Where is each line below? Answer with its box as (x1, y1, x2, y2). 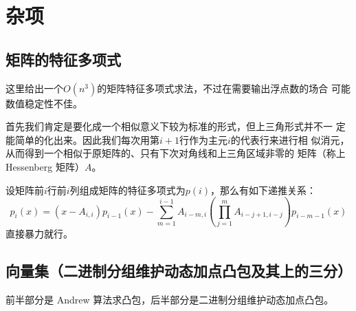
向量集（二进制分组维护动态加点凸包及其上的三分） (5, 259, 352, 281)
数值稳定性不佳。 (5, 96, 82, 110)
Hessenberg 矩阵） (5, 159, 85, 173)
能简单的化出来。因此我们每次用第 (5, 132, 159, 147)
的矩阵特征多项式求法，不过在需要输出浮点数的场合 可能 (97, 81, 351, 95)
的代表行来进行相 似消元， (230, 132, 350, 147)
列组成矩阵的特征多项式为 (69, 182, 186, 197)
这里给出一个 (5, 81, 63, 95)
